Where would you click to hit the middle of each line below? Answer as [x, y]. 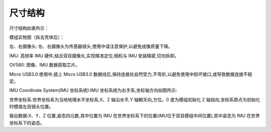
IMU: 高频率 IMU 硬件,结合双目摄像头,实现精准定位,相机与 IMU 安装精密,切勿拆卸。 [94, 56]
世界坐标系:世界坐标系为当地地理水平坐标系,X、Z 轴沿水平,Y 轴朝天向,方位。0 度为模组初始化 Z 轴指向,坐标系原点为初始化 [135, 99]
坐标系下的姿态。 [27, 122]
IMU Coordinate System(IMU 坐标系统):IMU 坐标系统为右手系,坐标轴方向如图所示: [93, 90]
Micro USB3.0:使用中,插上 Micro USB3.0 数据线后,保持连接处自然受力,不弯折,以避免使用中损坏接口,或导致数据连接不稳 [131, 74]
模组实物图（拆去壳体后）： [37, 37]
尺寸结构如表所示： [29, 28]
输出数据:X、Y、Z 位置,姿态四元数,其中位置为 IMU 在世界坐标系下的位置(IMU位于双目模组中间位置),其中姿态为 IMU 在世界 [135, 116]
